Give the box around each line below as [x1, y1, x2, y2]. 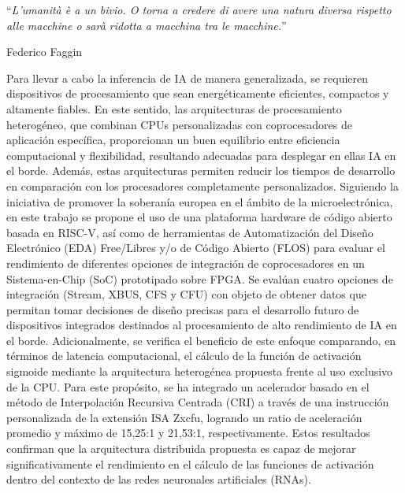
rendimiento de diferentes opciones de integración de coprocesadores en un [6, 254, 365, 271]
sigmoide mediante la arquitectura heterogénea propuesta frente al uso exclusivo [6, 363, 393, 380]
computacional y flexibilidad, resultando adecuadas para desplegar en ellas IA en [6, 146, 396, 163]
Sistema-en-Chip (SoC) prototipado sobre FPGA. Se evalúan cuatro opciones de [6, 270, 393, 287]
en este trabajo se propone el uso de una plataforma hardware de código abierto [6, 209, 392, 225]
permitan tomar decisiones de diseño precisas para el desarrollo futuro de [6, 301, 359, 317]
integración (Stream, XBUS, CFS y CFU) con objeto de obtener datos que [6, 286, 366, 302]
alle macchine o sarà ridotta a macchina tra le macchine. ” [6, 17, 287, 33]
